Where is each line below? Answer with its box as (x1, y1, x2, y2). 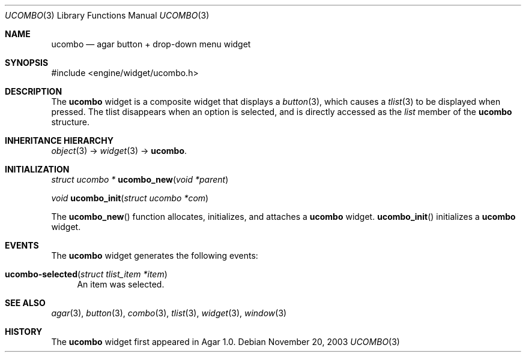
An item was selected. (77, 279, 165, 289)
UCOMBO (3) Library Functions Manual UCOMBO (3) (5, 10, 210, 20)
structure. (51, 117, 89, 127)
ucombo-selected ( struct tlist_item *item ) (5, 269, 168, 279)
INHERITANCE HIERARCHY (5, 135, 113, 146)
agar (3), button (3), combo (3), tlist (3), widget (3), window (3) (51, 308, 287, 318)
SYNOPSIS (5, 58, 49, 68)
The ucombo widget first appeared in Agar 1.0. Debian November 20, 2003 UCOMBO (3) (51, 337, 400, 347)
